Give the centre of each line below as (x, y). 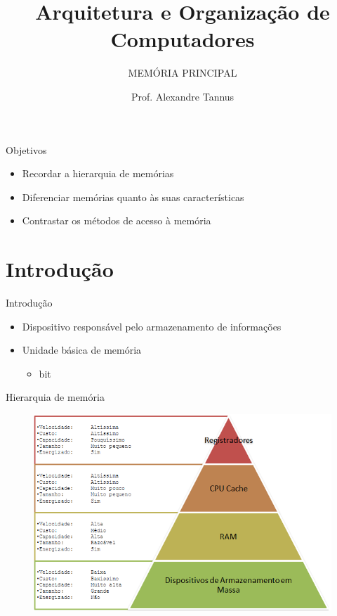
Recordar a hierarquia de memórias (98, 173)
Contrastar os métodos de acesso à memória (117, 220)
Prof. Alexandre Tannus (183, 96)
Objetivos (26, 149)
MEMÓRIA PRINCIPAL (183, 73)
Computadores (183, 39)
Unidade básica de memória (82, 350)
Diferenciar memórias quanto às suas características (133, 197)
